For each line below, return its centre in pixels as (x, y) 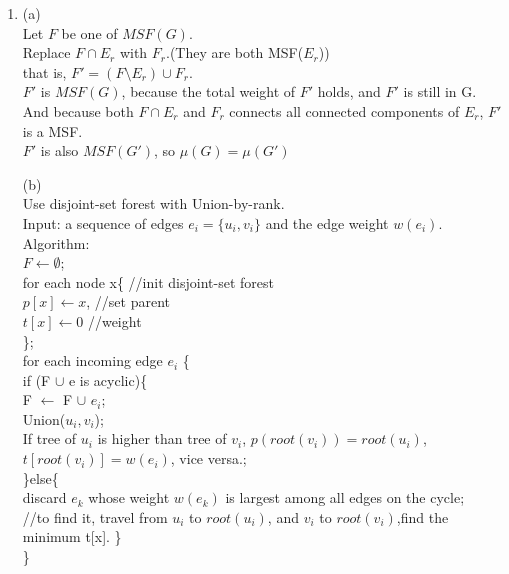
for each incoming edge (92, 360)
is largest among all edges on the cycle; (345, 497)
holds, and (349, 91)
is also (59, 150)
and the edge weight (327, 222)
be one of (89, 32)
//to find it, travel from (95, 516)
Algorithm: (56, 242)
